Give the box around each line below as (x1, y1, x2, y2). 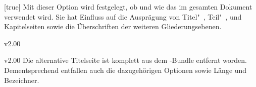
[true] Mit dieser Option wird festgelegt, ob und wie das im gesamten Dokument (4, 2, 252, 12)
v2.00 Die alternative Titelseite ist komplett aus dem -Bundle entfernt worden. (4, 55, 247, 65)
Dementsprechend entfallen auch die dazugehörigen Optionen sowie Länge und (4, 64, 247, 75)
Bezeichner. (4, 74, 39, 85)
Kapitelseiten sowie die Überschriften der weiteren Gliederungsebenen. (4, 21, 222, 32)
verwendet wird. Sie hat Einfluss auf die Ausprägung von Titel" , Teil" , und (4, 11, 242, 22)
